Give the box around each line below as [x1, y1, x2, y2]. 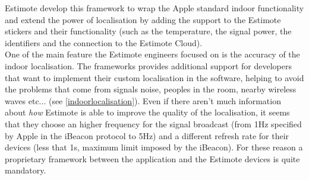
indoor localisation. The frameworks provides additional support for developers [5, 59, 292, 72]
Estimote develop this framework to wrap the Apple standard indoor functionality [5, 2, 304, 14]
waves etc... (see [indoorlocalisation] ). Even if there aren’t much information [5, 94, 281, 107]
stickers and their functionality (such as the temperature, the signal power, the [5, 25, 292, 37]
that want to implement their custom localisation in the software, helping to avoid [5, 71, 304, 83]
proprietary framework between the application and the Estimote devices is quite [5, 152, 300, 165]
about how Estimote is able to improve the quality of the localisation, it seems [5, 106, 290, 118]
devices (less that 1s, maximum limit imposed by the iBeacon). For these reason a [5, 141, 303, 153]
